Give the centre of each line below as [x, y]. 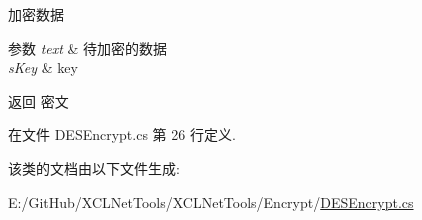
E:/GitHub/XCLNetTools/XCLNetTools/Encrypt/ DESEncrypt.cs [211, 201]
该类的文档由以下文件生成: [94, 167]
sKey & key [43, 67]
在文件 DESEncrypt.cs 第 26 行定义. [122, 134]
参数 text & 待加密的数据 [88, 47]
